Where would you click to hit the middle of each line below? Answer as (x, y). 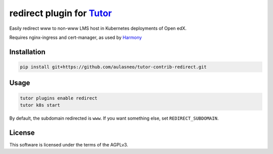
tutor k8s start (40, 105)
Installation (27, 52)
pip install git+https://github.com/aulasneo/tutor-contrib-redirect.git (113, 67)
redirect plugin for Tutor (61, 13)
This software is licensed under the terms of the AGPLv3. (69, 144)
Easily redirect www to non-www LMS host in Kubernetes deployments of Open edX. (98, 28)
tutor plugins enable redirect (59, 98)
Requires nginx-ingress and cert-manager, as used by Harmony (76, 37)
